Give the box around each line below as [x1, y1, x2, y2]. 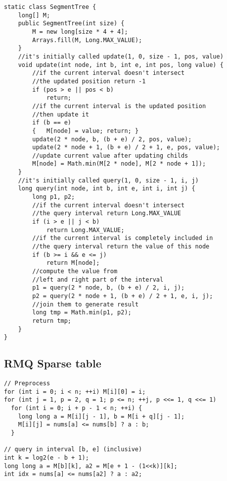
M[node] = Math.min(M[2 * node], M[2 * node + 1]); [32, 160, 206, 168]
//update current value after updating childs [32, 152, 188, 159]
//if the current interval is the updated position [32, 102, 206, 110]
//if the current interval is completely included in [32, 235, 213, 242]
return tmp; [32, 317, 72, 324]
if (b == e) [32, 119, 72, 126]
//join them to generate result [32, 301, 139, 308]
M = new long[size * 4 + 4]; [32, 28, 128, 35]
